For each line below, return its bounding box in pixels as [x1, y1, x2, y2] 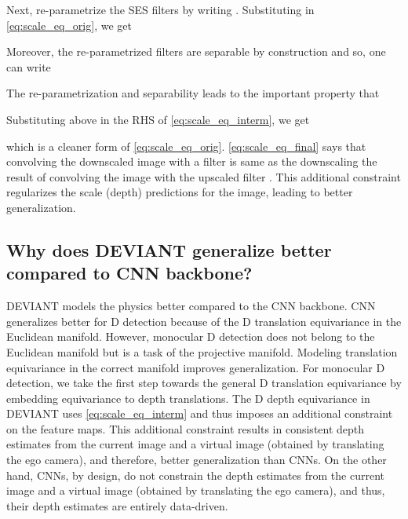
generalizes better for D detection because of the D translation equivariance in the [6, 312, 402, 329]
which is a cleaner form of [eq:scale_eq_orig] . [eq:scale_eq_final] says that [6, 137, 366, 154]
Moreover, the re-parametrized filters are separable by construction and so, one [6, 43, 386, 60]
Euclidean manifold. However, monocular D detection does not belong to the [6, 328, 375, 345]
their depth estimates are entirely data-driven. [6, 497, 228, 514]
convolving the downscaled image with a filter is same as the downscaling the [6, 153, 377, 170]
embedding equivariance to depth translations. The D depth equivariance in [6, 389, 370, 406]
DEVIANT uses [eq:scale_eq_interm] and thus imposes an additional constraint [6, 405, 393, 422]
